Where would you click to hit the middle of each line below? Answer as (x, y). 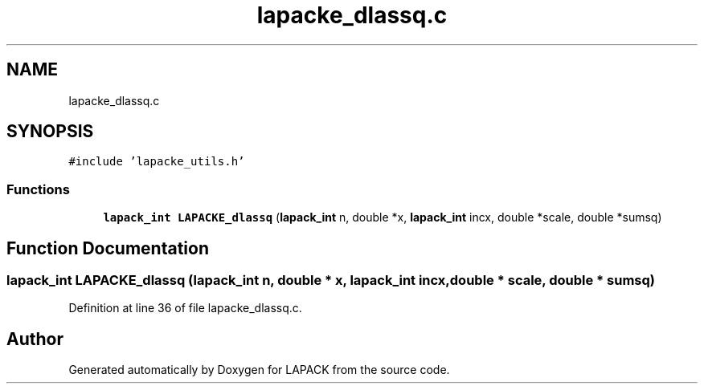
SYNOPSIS (50, 132)
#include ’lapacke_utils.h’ (157, 162)
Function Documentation (108, 248)
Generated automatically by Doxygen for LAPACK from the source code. (259, 370)
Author (35, 339)
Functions (38, 189)
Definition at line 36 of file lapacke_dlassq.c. (185, 308)
